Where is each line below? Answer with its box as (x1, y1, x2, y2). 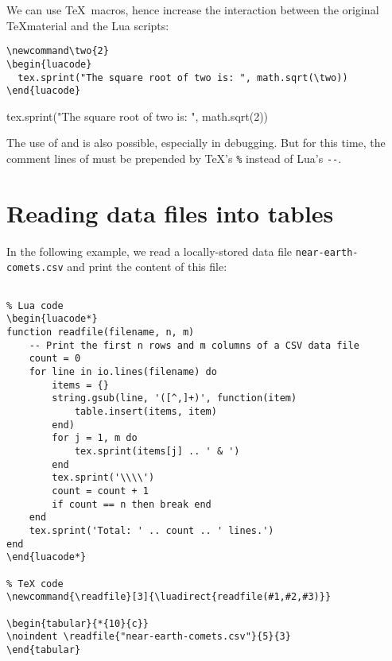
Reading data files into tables (6, 196, 334, 229)
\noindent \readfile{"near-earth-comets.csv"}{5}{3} (6, 631, 291, 643)
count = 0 (29, 353, 81, 365)
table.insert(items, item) (74, 406, 217, 417)
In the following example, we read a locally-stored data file (6, 242, 293, 259)
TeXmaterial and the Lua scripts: (6, 17, 169, 33)
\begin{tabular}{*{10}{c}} (6, 617, 149, 629)
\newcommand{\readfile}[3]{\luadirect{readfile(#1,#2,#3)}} (6, 591, 332, 603)
